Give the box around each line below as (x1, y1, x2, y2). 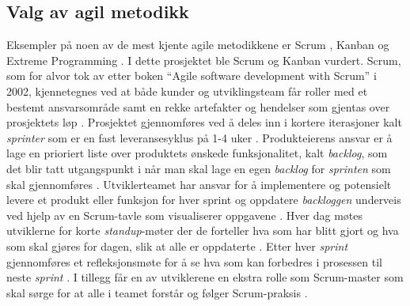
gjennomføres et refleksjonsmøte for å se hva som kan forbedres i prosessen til (6, 253, 382, 270)
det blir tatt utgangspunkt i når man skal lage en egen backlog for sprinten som (6, 160, 391, 176)
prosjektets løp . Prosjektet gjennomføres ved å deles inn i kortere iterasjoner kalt (6, 114, 402, 130)
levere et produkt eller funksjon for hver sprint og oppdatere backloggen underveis (6, 191, 401, 208)
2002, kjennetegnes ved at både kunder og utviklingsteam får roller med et (6, 82, 368, 99)
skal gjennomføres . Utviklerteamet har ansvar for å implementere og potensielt (6, 176, 392, 192)
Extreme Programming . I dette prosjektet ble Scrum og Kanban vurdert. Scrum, (6, 51, 401, 68)
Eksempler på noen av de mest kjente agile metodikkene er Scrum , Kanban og (6, 36, 389, 53)
